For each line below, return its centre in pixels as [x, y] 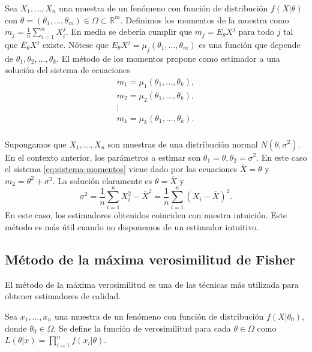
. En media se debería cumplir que [129, 31]
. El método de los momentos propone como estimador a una [168, 58]
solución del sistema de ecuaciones [67, 70]
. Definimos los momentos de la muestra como [205, 19]
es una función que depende [250, 44]
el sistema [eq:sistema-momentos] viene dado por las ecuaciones [121, 169]
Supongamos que [36, 144]
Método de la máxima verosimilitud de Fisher [150, 259]
